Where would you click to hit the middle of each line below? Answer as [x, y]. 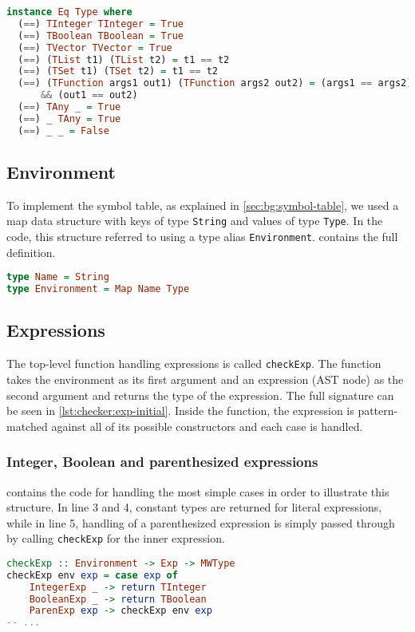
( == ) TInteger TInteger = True [101, 24]
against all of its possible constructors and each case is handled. [207, 426]
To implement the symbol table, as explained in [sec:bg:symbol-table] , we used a [203, 205]
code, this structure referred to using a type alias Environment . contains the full [202, 237]
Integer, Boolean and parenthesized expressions [162, 462]
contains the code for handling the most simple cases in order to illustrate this [198, 491]
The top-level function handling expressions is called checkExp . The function [194, 363]
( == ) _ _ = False [63, 130]
